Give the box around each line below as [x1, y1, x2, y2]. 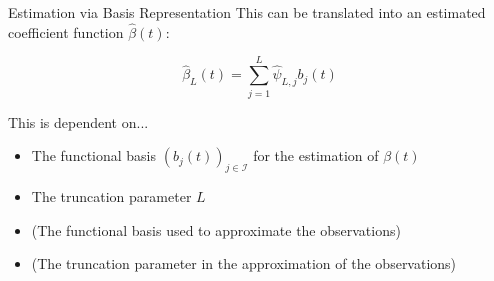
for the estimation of [253, 145, 379, 166]
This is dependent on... [8, 111, 149, 132]
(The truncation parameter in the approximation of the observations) [31, 253, 457, 274]
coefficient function [8, 21, 124, 42]
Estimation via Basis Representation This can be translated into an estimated [8, 2, 486, 22]
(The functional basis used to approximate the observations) [31, 219, 401, 240]
